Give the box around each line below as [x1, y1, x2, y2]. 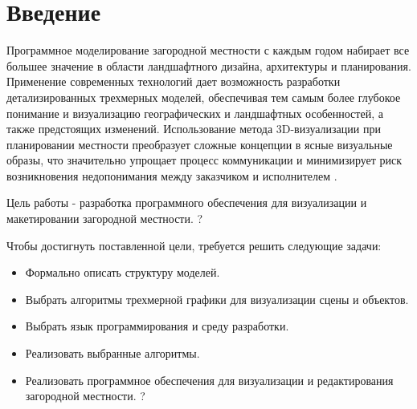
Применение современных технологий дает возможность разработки [6, 73, 341, 90]
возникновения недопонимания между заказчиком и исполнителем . [6, 167, 337, 184]
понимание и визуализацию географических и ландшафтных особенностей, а [6, 104, 383, 121]
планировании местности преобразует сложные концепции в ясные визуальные [6, 136, 393, 152]
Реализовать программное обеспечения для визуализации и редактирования [25, 371, 394, 388]
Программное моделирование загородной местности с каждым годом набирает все [6, 42, 410, 59]
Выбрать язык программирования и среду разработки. [25, 318, 289, 334]
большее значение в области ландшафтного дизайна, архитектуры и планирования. [6, 57, 411, 74]
